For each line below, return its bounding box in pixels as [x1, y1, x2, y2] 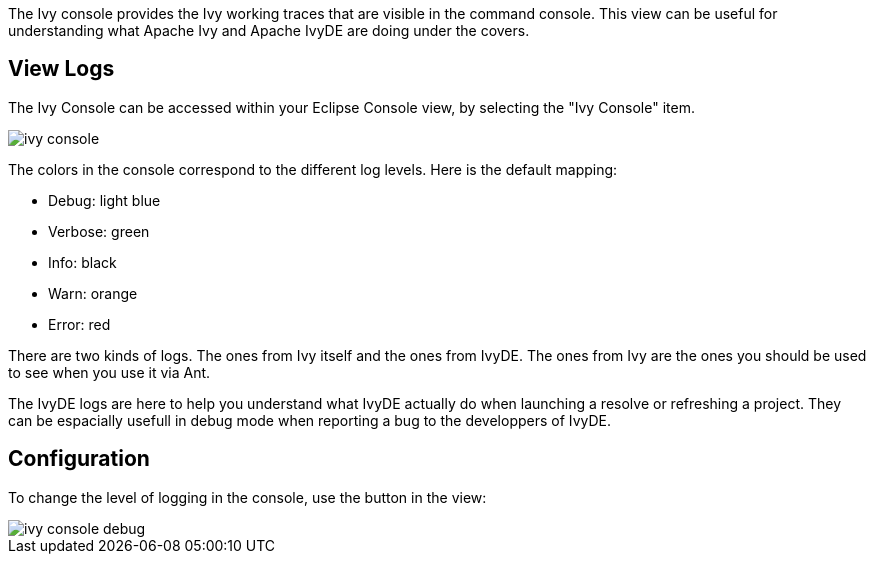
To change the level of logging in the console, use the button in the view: [8, 488, 487, 506]
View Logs [8, 56, 115, 82]
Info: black [48, 253, 117, 271]
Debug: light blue [48, 191, 161, 209]
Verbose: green [48, 222, 150, 240]
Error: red [48, 315, 111, 333]
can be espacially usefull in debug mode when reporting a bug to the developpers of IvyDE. [8, 411, 611, 429]
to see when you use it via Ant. [8, 363, 211, 381]
